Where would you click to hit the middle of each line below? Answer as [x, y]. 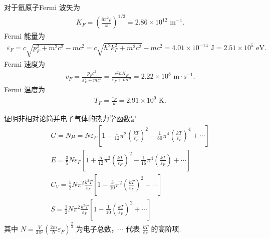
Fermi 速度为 [25, 63]
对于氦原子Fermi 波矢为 [42, 7]
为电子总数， [97, 229]
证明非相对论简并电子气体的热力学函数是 [71, 118]
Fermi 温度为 [25, 89]
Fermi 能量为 [25, 36]
